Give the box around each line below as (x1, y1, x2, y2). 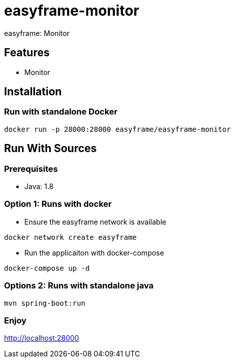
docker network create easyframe (4, 233, 137, 241)
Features (4, 46, 50, 59)
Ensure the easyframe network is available (24, 217, 166, 226)
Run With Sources (4, 142, 97, 155)
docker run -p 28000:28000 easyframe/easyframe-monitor (4, 125, 231, 133)
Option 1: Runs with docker (4, 199, 112, 209)
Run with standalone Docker (4, 106, 118, 117)
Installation (4, 85, 62, 98)
